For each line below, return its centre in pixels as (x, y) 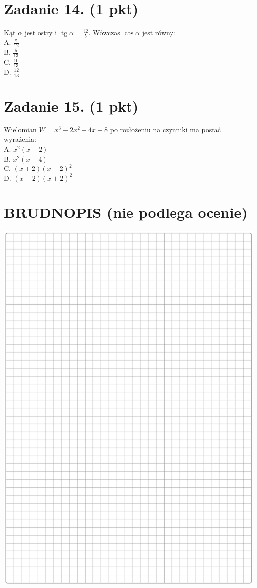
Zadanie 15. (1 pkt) (71, 105)
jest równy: (159, 32)
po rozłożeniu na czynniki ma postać (165, 129)
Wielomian (20, 129)
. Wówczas (104, 32)
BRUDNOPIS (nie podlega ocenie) (126, 212)
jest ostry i (41, 32)
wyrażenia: (20, 139)
